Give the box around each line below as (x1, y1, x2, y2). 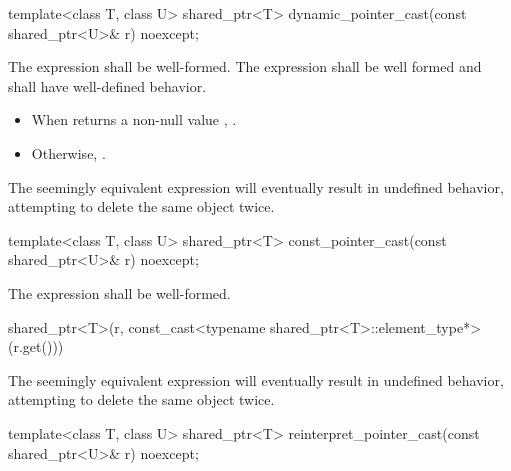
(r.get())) (8, 336, 64, 357)
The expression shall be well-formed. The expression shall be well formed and (8, 56, 482, 77)
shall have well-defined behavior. (8, 75, 207, 96)
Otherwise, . (31, 142, 106, 163)
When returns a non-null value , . (31, 109, 237, 130)
